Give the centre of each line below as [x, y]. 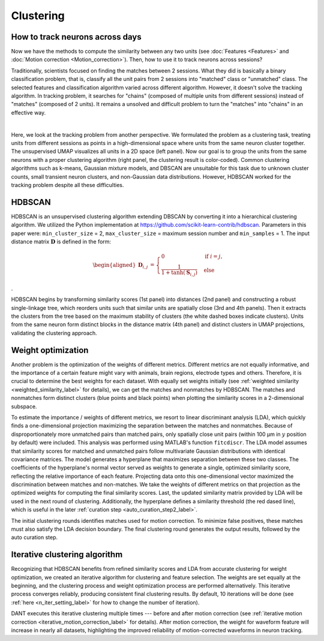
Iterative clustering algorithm [67, 555]
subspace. [24, 406]
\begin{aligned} [114, 265]
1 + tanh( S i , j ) [179, 273]
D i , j [143, 266]
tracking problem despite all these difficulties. [67, 185]
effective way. [28, 112]
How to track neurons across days [76, 37]
